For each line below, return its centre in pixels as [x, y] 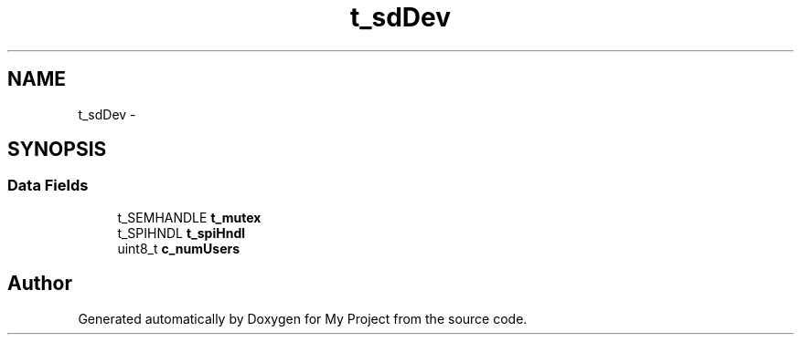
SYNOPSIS [57, 150]
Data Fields [48, 186]
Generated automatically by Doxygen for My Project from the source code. [303, 318]
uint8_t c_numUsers [179, 248]
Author [40, 284]
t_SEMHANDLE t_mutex [189, 217]
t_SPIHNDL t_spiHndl [181, 233]
